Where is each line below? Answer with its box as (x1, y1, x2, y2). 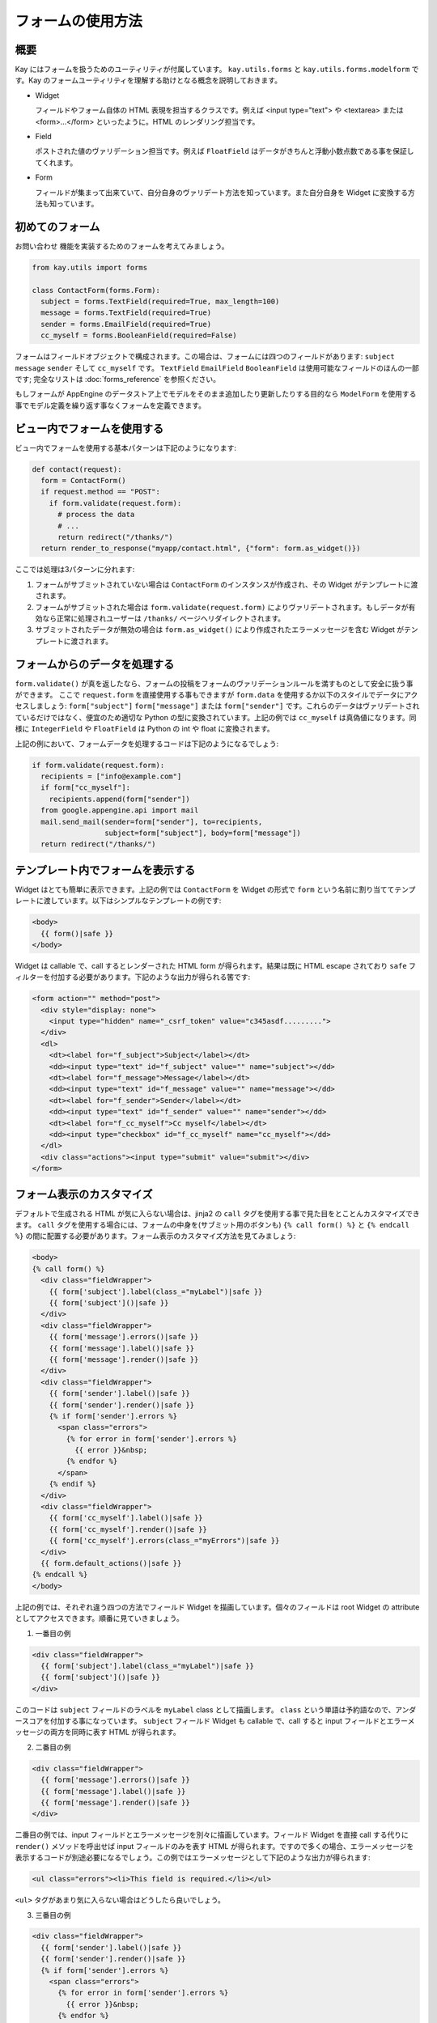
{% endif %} (49, 1479, 97, 1489)
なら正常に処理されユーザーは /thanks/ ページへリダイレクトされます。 (41, 613, 286, 623)
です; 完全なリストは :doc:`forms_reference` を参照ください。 (15, 374, 221, 384)
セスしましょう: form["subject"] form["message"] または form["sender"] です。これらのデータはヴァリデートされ (15, 701, 420, 711)
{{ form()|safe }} (40, 929, 113, 938)
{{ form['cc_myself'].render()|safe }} (49, 1525, 208, 1533)
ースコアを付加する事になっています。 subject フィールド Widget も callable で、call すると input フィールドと (15, 1716, 388, 1726)
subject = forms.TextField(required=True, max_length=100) (40, 297, 280, 307)
